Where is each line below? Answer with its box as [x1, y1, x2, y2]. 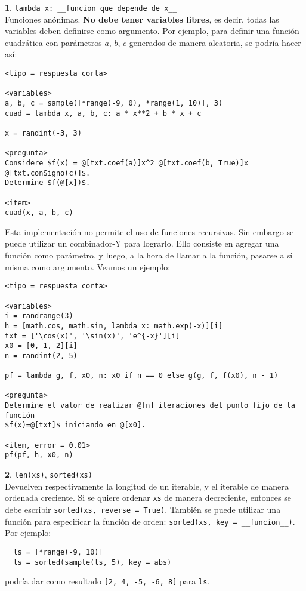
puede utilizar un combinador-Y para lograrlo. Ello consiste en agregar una [5, 237, 279, 250]
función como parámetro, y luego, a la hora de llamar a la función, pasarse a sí [5, 249, 293, 261]
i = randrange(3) [5, 312, 73, 321]
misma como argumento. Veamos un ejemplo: [5, 260, 171, 273]
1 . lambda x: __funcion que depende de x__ [5, 1, 177, 13]
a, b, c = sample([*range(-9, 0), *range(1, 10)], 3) [5, 99, 223, 107]
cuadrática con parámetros [5, 36, 102, 48]
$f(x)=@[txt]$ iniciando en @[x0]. [5, 421, 146, 430]
